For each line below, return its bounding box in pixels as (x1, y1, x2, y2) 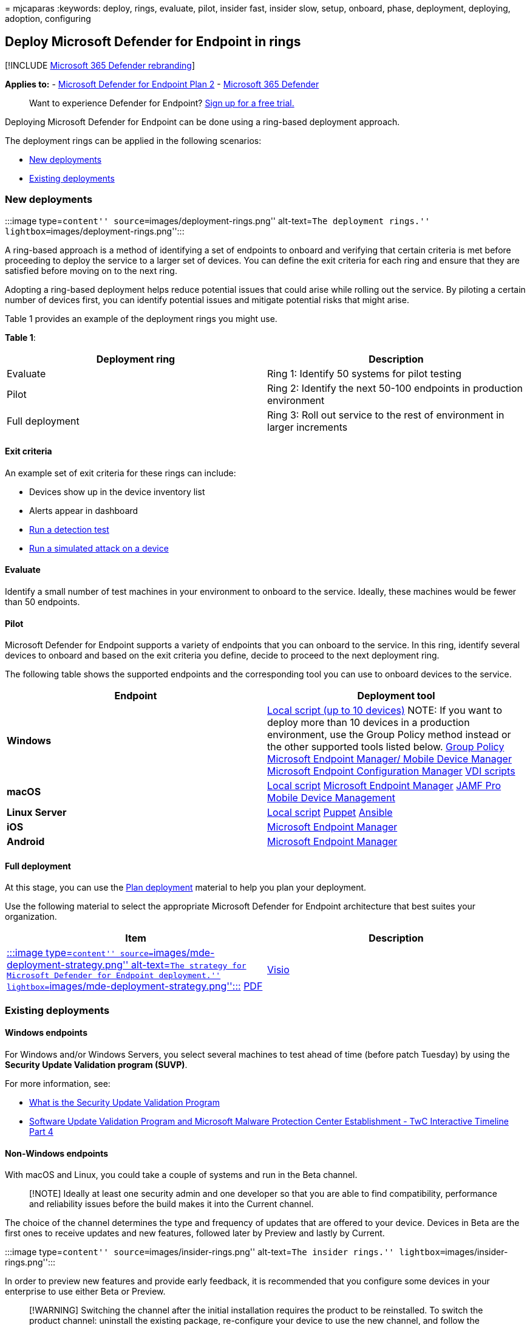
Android (7, 835, 45, 848)
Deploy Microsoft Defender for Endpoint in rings (5, 34, 301, 50)
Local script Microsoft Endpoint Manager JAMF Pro (267, 779, 501, 792)
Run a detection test (29, 524, 109, 535)
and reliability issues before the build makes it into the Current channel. (29, 1199, 314, 1210)
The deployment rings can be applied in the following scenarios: (5, 135, 262, 146)
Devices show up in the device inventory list (29, 486, 205, 497)
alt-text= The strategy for (131, 959, 246, 971)
